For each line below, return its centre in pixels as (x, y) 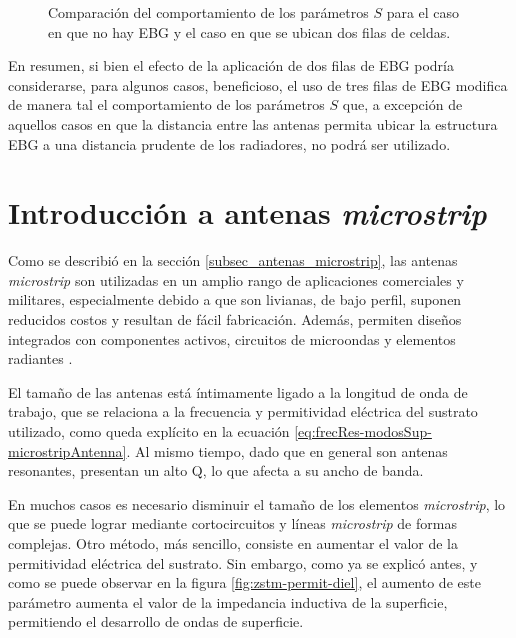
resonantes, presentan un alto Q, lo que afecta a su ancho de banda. (216, 470)
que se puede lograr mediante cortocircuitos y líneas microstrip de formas (232, 523)
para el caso (423, 12)
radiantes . (40, 358)
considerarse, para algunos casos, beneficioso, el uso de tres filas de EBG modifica (258, 84)
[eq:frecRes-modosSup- (363, 431)
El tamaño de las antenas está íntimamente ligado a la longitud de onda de (238, 391)
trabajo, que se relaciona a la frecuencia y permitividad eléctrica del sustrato (243, 411)
